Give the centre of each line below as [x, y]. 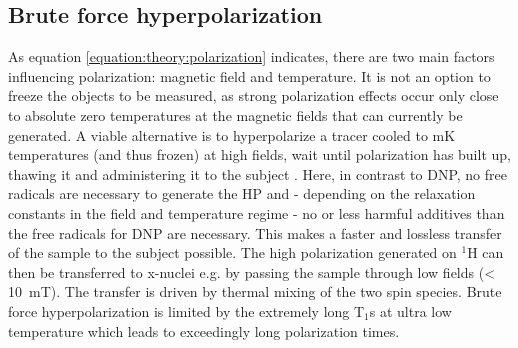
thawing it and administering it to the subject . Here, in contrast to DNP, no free [257, 173]
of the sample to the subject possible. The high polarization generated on [232, 252]
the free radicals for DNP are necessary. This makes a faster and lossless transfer [255, 232]
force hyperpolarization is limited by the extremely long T [186, 310]
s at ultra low [410, 310]
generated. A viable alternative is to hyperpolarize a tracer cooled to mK [232, 134]
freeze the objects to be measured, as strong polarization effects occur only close [253, 95]
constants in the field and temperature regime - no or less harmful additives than [256, 212]
